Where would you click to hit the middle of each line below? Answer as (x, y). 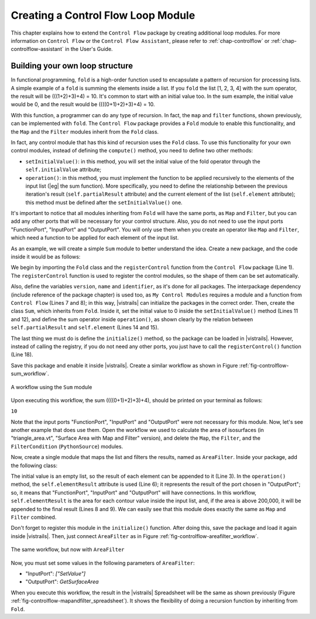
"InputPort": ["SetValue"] (56, 573)
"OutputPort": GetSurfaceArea (62, 582)
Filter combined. (34, 517)
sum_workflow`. (30, 374)
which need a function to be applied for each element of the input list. (95, 238)
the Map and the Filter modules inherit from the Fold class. (85, 131)
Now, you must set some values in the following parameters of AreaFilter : (103, 563)
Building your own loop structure (72, 66)
